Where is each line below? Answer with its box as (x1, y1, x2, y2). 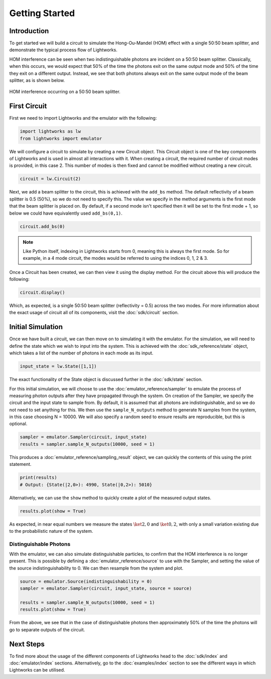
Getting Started (9, 8, 75, 19)
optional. (9, 421, 28, 427)
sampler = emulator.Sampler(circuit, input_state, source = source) (20, 586, 192, 592)
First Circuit (9, 102, 47, 111)
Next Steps (9, 640, 45, 648)
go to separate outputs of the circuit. (9, 626, 85, 633)
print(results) (20, 475, 57, 480)
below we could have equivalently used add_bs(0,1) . (9, 210, 123, 216)
